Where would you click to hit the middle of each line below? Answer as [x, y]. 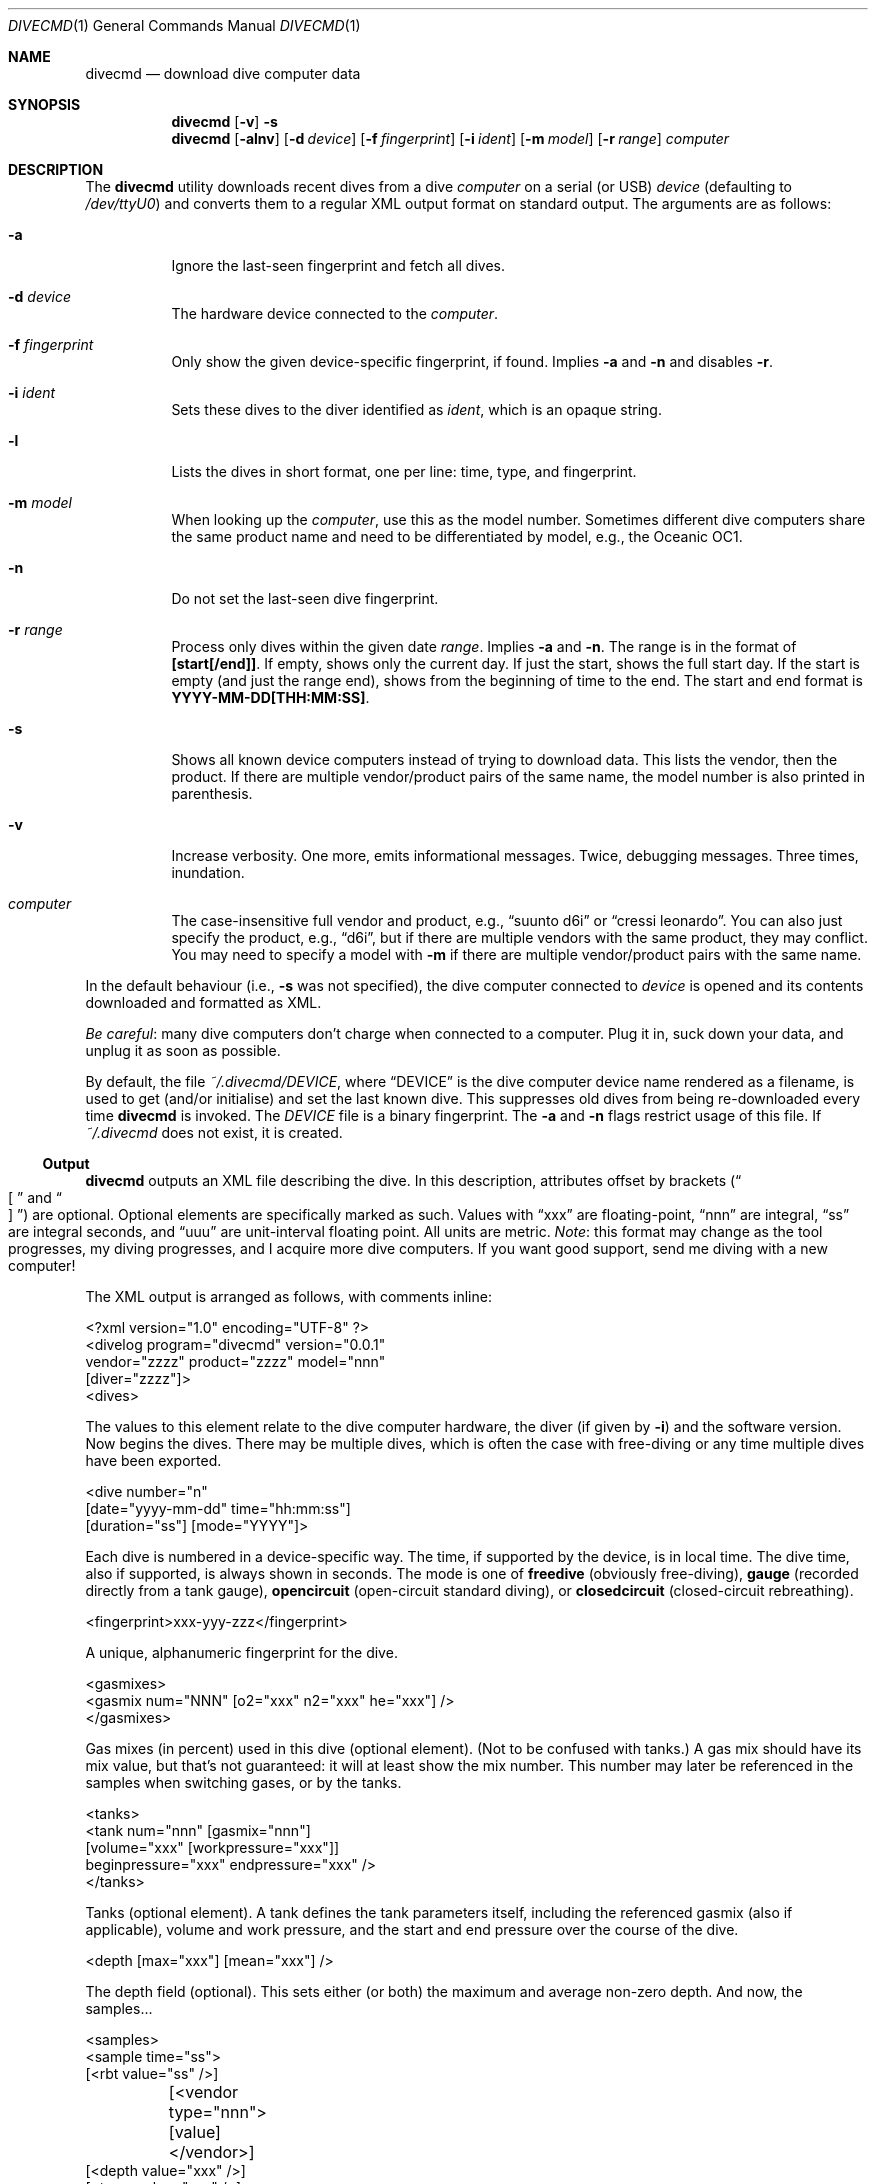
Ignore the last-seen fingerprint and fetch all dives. [338, 265]
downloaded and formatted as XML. [203, 1002]
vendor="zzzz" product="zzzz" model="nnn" [235, 1361]
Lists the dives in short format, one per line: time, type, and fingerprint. [404, 471]
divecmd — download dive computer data [223, 73]
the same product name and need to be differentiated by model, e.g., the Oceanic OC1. [457, 536]
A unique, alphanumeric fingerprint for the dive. [241, 1652]
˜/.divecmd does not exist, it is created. [214, 1132]
